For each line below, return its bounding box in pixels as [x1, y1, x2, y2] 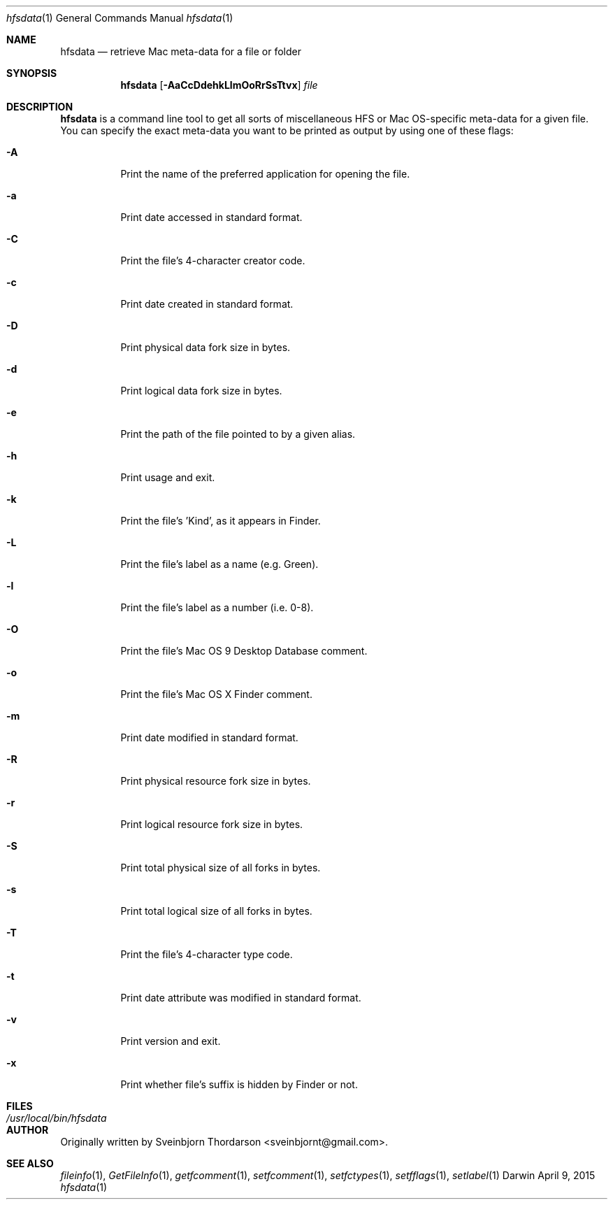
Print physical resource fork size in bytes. [120, 775, 311, 787]
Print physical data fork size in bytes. [120, 341, 291, 353]
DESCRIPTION [6, 101, 73, 113]
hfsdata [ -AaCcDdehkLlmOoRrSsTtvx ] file [120, 79, 318, 91]
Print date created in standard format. [120, 298, 294, 310]
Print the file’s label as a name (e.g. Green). [120, 558, 319, 570]
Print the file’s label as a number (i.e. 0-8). [120, 601, 314, 613]
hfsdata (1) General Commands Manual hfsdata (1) [6, 12, 233, 24]
